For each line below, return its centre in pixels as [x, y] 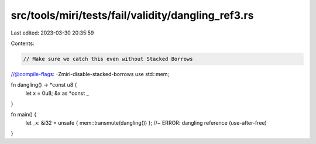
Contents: [23, 43]
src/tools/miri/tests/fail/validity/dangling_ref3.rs [132, 15]
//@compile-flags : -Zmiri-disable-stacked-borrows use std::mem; [90, 74]
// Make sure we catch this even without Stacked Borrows [108, 59]
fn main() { [24, 115]
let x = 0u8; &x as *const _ [57, 93]
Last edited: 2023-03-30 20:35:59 [52, 33]
